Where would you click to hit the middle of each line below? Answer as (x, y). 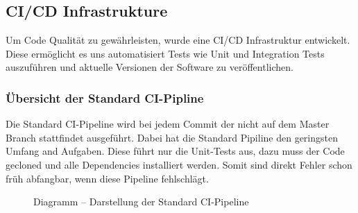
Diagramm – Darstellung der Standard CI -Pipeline (141, 202)
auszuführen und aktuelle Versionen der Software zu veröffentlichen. (150, 67)
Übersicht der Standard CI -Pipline (105, 97)
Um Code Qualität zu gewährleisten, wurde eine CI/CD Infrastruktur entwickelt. (178, 40)
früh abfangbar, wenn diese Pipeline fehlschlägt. (107, 178)
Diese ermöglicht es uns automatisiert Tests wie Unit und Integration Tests (165, 53)
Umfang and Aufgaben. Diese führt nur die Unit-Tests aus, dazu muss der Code (175, 151)
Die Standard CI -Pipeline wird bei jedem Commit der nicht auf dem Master (168, 124)
